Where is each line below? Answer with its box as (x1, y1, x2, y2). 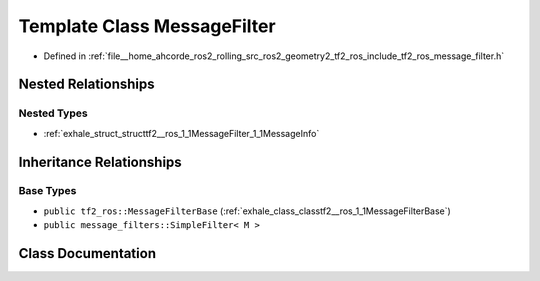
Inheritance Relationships (18, 153, 182, 170)
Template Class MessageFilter (18, 15, 276, 37)
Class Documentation (18, 245, 157, 262)
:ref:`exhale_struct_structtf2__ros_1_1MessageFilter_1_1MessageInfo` (43, 127, 320, 139)
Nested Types (18, 106, 89, 120)
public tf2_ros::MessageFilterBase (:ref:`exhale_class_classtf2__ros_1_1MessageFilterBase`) (43, 205, 452, 217)
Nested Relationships (18, 76, 155, 93)
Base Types (18, 184, 77, 198)
